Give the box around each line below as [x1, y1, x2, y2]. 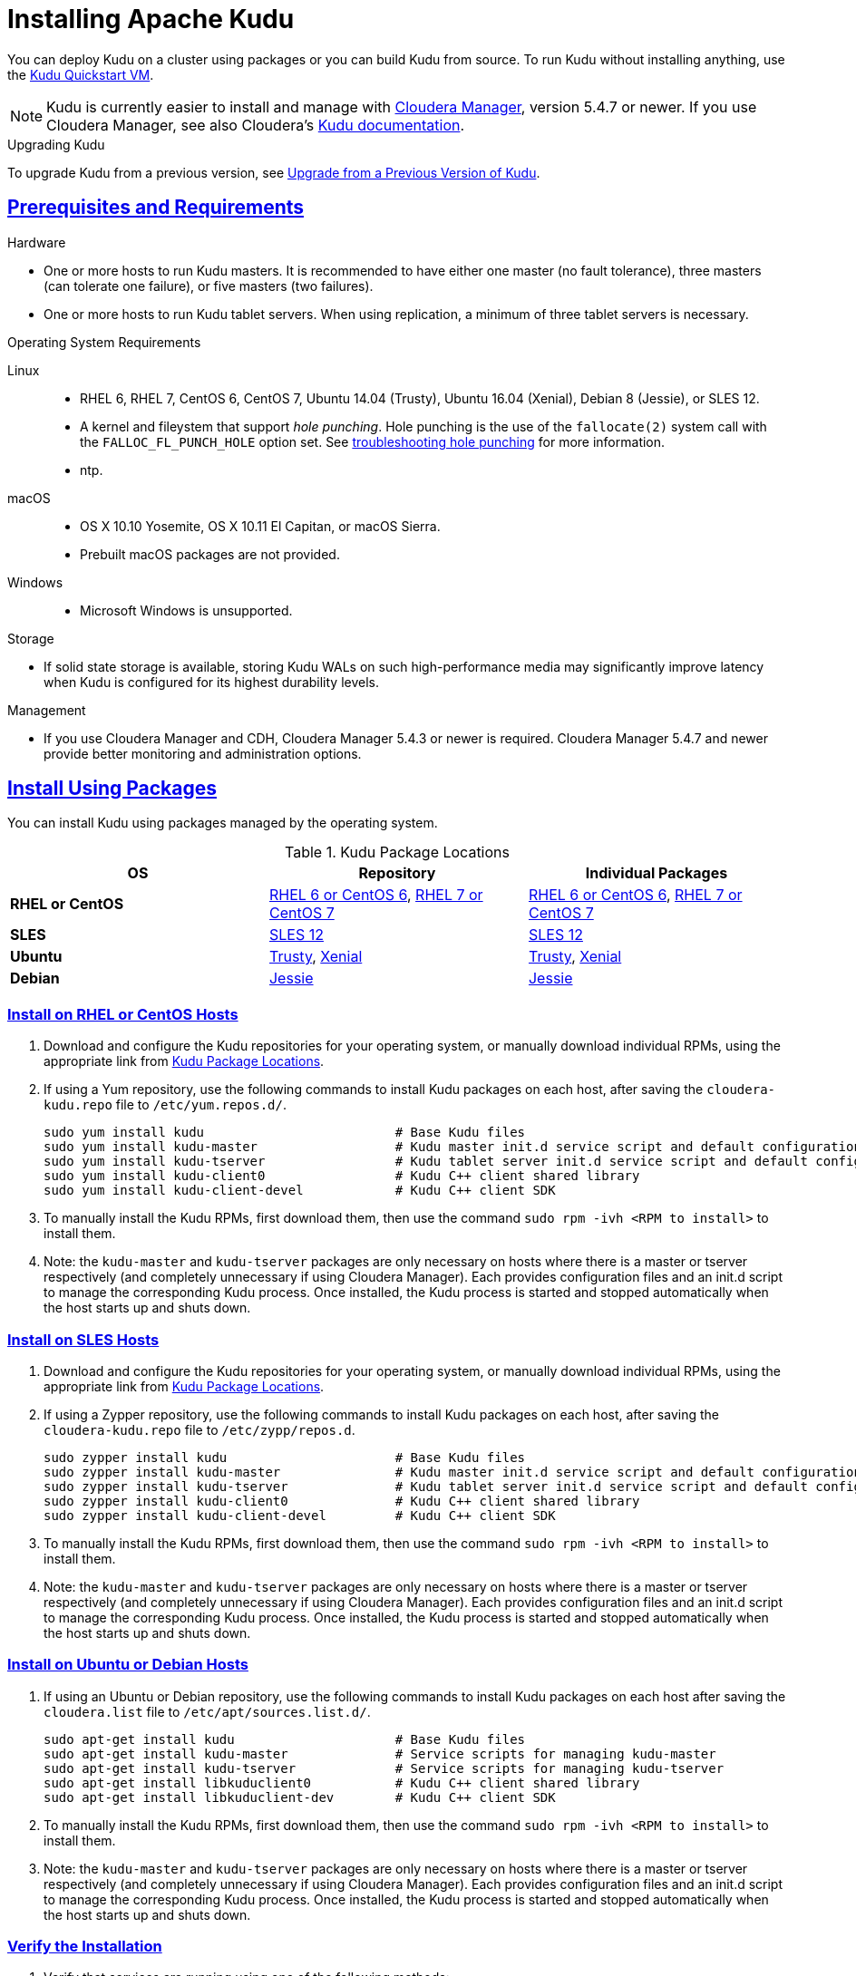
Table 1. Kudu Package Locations [285, 843, 510, 862]
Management [7, 702, 86, 718]
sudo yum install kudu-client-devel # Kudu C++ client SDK [44, 1183, 556, 1198]
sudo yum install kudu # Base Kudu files [44, 1125, 526, 1140]
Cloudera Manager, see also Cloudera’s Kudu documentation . [46, 115, 465, 134]
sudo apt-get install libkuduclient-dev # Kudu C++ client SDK [44, 1789, 556, 1805]
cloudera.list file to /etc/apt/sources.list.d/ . [44, 1703, 371, 1719]
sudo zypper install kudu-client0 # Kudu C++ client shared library [44, 1493, 640, 1508]
